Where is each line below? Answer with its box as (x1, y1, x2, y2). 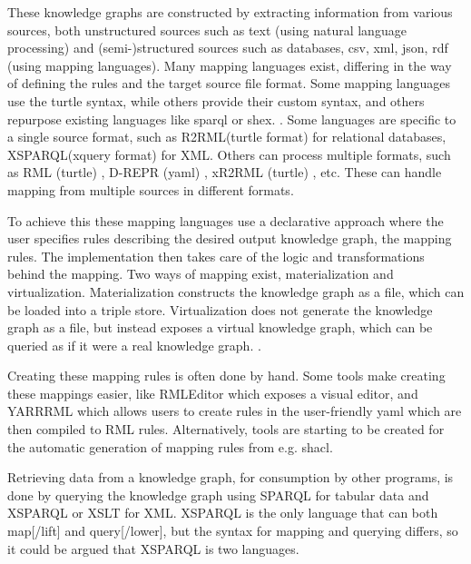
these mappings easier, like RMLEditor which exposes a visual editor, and (7, 383, 418, 402)
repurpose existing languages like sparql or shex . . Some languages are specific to (7, 109, 456, 128)
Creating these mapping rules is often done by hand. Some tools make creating (7, 366, 446, 385)
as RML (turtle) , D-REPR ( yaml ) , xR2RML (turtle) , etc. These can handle (7, 163, 442, 182)
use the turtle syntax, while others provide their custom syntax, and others (7, 91, 425, 110)
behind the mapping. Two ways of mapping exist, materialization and (7, 264, 394, 283)
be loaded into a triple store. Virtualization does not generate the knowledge (7, 300, 433, 319)
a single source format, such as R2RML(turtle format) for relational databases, (7, 127, 446, 146)
